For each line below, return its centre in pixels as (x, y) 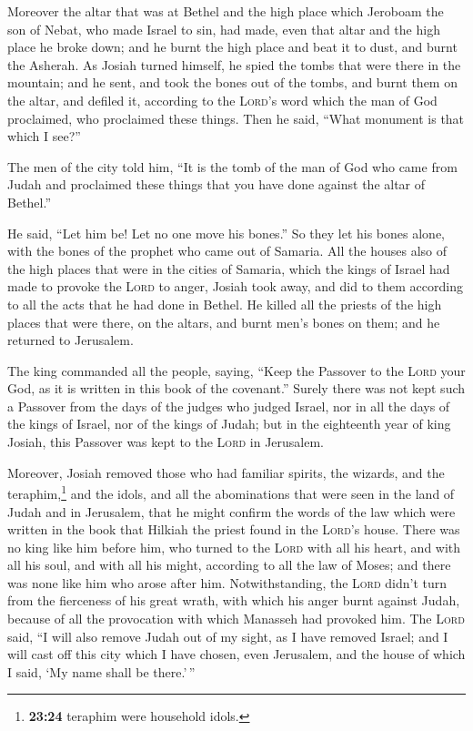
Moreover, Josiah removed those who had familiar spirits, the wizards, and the (226, 472)
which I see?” (44, 136)
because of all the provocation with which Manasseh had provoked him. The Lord (236, 619)
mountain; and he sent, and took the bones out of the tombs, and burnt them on (232, 82)
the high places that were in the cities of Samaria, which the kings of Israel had (229, 268)
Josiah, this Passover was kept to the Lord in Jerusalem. (166, 442)
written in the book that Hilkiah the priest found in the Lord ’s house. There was (234, 529)
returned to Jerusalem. (70, 340)
